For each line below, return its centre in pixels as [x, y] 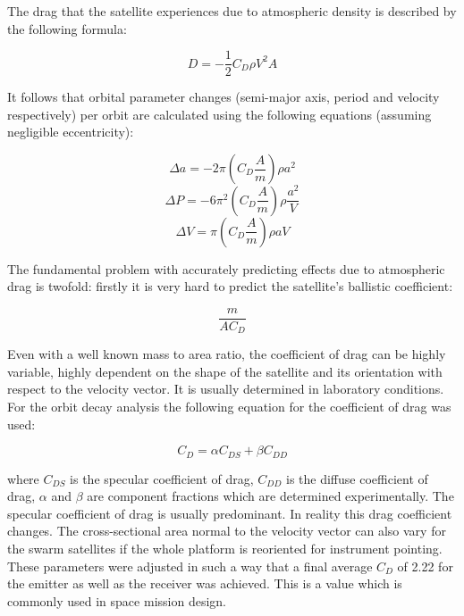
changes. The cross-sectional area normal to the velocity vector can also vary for [227, 531]
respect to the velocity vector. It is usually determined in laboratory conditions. [226, 389]
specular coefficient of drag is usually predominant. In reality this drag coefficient [230, 513]
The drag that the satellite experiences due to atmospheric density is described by [232, 11]
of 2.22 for [425, 566]
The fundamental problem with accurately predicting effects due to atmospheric [226, 268]
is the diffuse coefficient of [357, 478]
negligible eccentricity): [71, 132]
